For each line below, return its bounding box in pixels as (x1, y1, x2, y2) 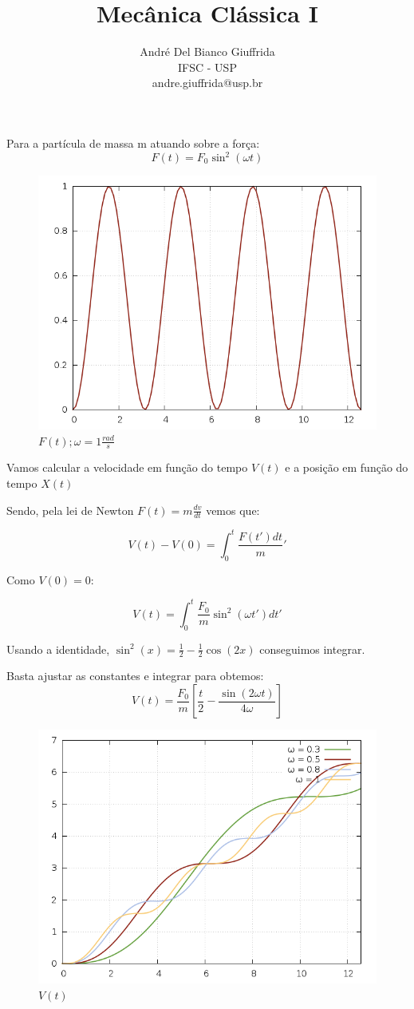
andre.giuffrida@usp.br (152, 74, 263, 91)
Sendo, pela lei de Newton (6, 501, 134, 518)
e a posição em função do (285, 459, 408, 476)
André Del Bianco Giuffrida (140, 43, 275, 60)
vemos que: (206, 501, 260, 518)
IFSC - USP (178, 58, 237, 75)
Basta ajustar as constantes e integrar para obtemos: (6, 667, 264, 684)
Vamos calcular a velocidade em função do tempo (6, 459, 248, 476)
